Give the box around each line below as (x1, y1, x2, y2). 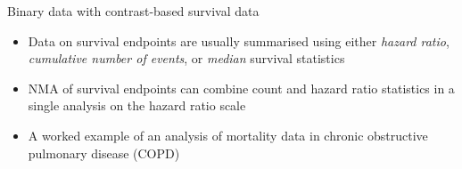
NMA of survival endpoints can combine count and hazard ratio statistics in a (28, 78, 455, 97)
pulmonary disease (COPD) (28, 143, 180, 162)
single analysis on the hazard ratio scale (28, 96, 246, 115)
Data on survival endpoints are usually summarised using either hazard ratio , (28, 31, 450, 50)
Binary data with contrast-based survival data (7, 2, 260, 20)
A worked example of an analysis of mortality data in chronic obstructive (28, 125, 428, 144)
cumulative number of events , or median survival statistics (28, 49, 345, 68)
